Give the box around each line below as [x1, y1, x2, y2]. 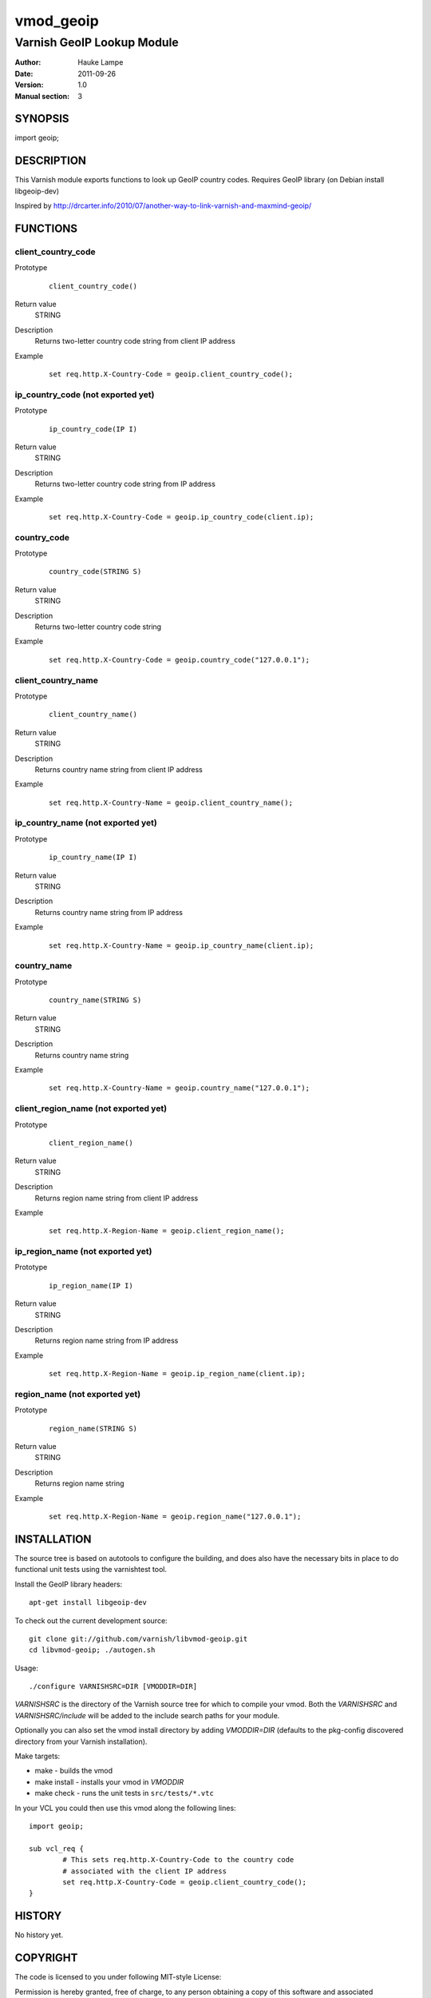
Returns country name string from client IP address [34, 764, 203, 774]
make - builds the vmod [34, 1766, 113, 1776]
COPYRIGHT [14, 1951, 78, 1965]
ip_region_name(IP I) [49, 1281, 133, 1290]
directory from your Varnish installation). [14, 1737, 148, 1746]
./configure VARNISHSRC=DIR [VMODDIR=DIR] [29, 1682, 198, 1691]
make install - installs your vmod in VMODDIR [34, 1777, 184, 1786]
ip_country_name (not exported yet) [14, 818, 157, 829]
